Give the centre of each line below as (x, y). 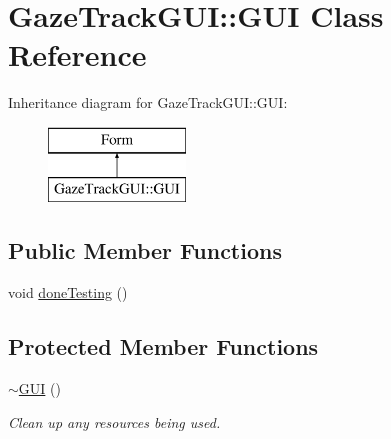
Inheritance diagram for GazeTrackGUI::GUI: (148, 102)
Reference (77, 54)
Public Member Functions (145, 250)
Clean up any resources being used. (114, 421)
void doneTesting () (68, 292)
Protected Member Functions (163, 346)
